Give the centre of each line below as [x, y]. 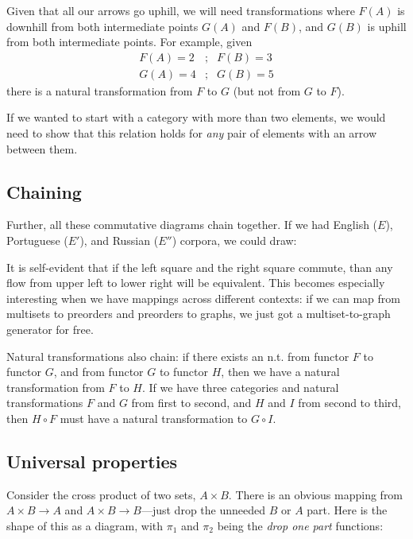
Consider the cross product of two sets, [101, 494]
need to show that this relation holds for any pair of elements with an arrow [192, 133]
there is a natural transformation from [100, 90]
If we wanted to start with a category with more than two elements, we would [196, 117]
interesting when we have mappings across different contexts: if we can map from [203, 298]
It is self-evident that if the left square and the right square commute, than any [200, 267]
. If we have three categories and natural [241, 387]
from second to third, [350, 403]
